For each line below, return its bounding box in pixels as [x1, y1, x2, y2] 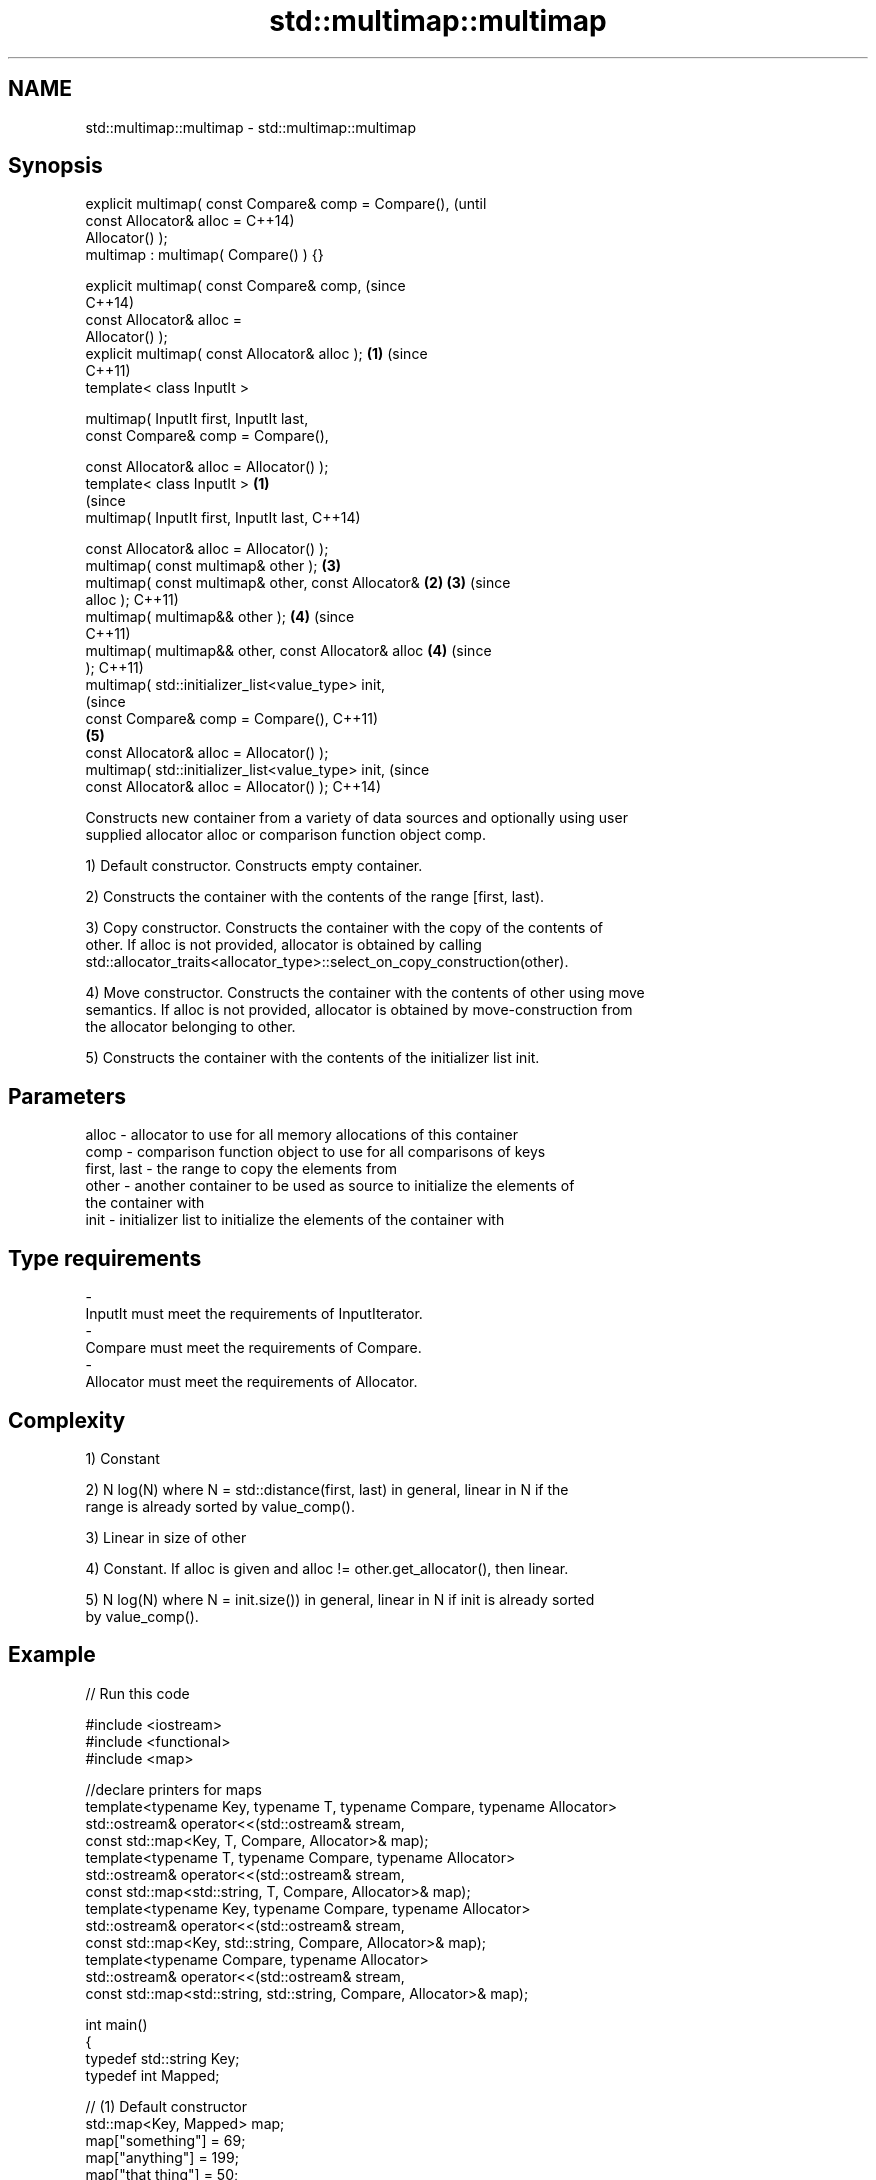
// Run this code [85, 1684, 190, 1702]
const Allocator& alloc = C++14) [85, 212, 295, 230]
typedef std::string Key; [85, 2049, 240, 2067]
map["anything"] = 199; [85, 2148, 239, 2166]
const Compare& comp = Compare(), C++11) [85, 710, 379, 728]
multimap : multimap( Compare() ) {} [85, 246, 324, 264]
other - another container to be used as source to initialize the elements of [85, 1177, 575, 1195]
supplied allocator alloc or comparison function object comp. [85, 826, 486, 844]
